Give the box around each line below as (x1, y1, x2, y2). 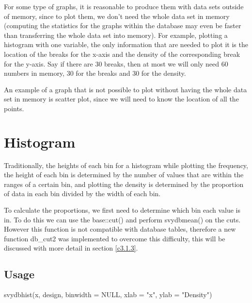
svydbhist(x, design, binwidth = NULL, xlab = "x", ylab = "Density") (4, 289, 212, 300)
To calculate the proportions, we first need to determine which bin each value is (4, 205, 241, 215)
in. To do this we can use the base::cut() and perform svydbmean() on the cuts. (4, 214, 241, 224)
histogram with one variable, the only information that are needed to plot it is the (4, 39, 248, 50)
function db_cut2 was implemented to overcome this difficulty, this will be (4, 233, 225, 243)
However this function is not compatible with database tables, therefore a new (4, 224, 236, 234)
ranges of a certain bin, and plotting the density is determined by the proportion (4, 179, 244, 189)
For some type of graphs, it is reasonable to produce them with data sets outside (4, 1, 244, 11)
